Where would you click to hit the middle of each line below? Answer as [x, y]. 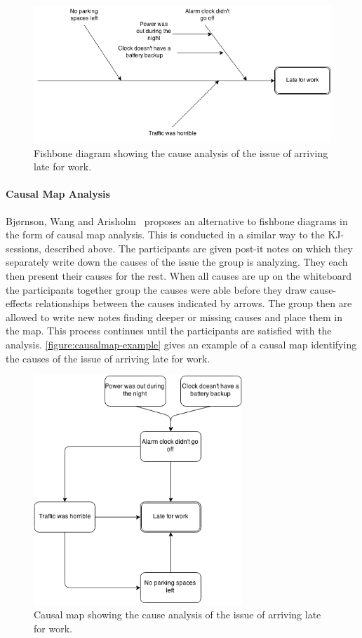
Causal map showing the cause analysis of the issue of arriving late [177, 615]
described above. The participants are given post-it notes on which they [199, 248]
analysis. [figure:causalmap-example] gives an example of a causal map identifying [181, 345]
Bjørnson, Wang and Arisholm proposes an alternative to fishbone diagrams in [177, 220]
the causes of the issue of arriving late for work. [108, 358]
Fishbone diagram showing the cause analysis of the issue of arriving [181, 152]
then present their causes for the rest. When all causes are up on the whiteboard [179, 276]
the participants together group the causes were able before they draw [156, 289]
